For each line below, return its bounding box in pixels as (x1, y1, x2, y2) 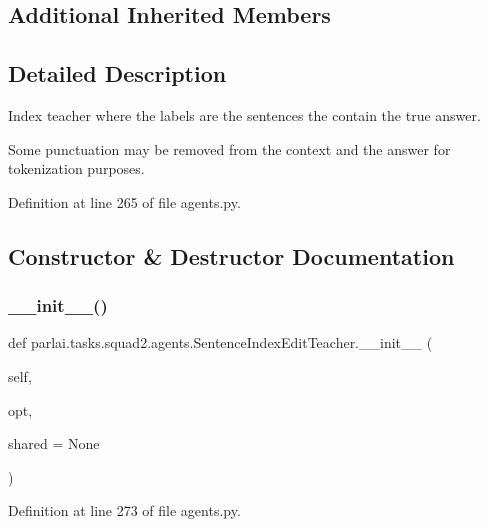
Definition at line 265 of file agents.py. (8, 191, 241, 212)
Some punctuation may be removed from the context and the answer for (8, 138, 451, 159)
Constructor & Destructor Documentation (8, 240, 455, 271)
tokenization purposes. (8, 158, 145, 179)
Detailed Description (8, 58, 227, 89)
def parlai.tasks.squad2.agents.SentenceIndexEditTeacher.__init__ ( (8, 332, 433, 353)
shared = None (8, 433, 100, 454)
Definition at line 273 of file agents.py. (8, 500, 241, 521)
